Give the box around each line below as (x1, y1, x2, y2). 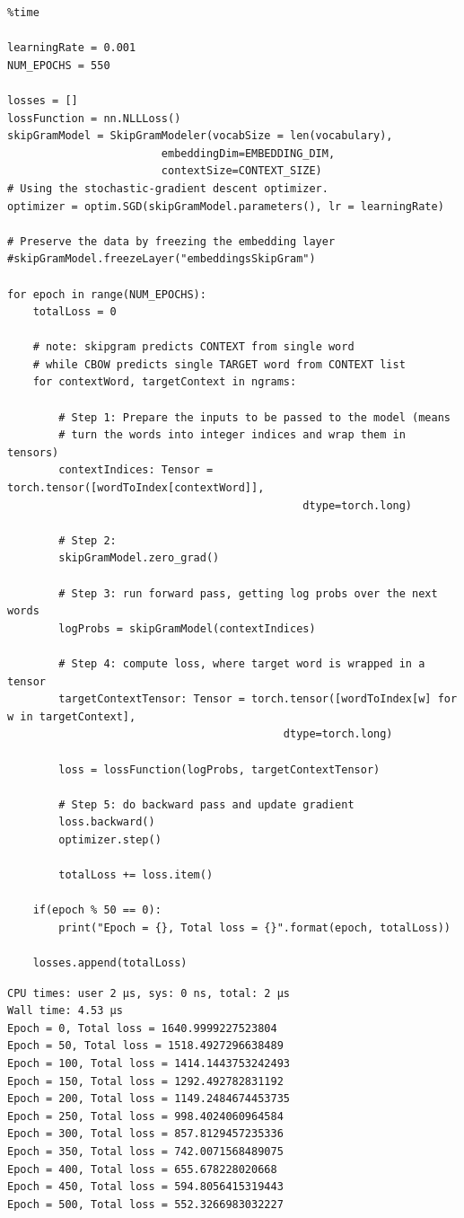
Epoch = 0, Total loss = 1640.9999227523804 (7, 1021, 277, 1035)
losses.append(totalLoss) (32, 957, 188, 970)
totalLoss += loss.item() (58, 869, 214, 882)
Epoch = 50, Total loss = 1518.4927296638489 (7, 1039, 284, 1053)
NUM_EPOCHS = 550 (7, 58, 110, 72)
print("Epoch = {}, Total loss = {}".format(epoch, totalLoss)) (58, 921, 451, 934)
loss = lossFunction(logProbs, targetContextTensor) (58, 763, 381, 776)
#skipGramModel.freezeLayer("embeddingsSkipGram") (7, 252, 316, 266)
